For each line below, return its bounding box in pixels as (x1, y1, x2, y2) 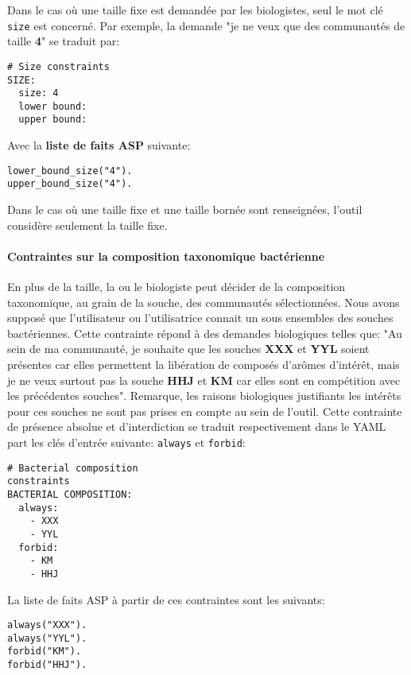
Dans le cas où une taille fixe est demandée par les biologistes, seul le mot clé (7, 2, 383, 17)
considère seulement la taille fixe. (7, 216, 168, 233)
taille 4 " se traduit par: (7, 33, 120, 49)
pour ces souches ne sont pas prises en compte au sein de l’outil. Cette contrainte (7, 402, 402, 419)
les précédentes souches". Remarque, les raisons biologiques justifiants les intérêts (7, 387, 401, 404)
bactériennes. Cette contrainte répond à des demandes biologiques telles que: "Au (7, 324, 402, 341)
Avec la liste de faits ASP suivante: (7, 137, 191, 153)
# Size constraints (7, 60, 110, 72)
